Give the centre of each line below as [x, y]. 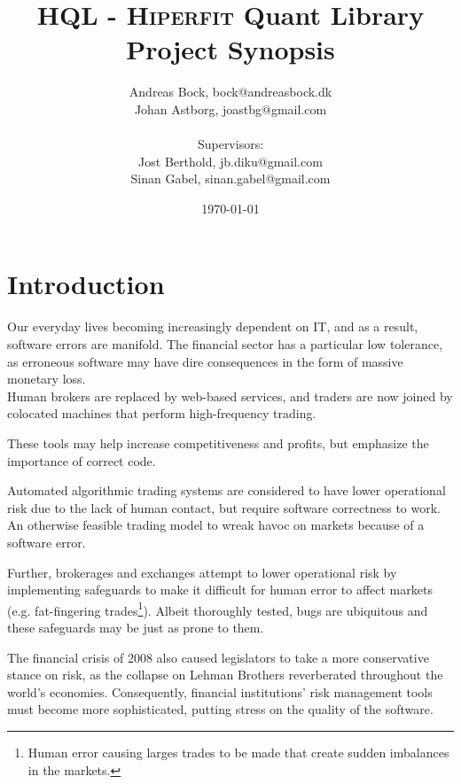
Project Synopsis [230, 49]
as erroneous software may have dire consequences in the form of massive [205, 361]
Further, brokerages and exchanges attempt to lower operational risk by [202, 572]
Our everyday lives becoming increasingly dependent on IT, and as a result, [213, 326]
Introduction [86, 284]
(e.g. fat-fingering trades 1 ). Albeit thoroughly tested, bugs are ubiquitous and [218, 609]
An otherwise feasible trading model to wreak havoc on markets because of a [216, 525]
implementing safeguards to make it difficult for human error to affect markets [220, 590]
